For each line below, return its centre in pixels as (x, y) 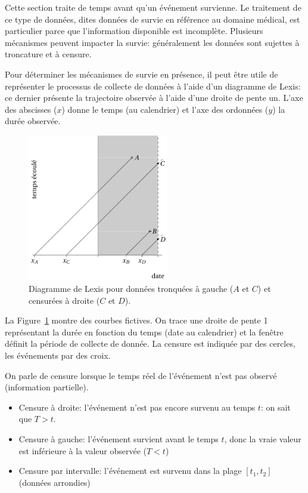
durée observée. (33, 121)
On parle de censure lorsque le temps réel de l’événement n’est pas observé (141, 375)
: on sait (276, 407)
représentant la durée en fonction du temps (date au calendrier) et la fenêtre (144, 332)
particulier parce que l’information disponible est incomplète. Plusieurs (134, 31)
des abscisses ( (31, 109)
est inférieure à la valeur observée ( (83, 450)
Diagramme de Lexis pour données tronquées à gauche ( (131, 289)
